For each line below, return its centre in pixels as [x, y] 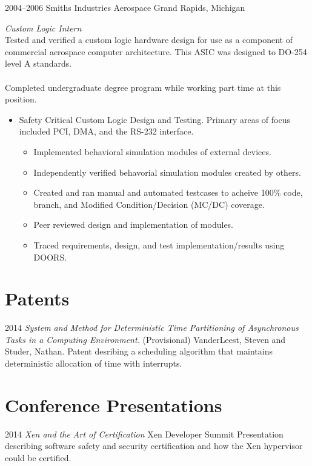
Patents [37, 298]
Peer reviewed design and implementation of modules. [134, 225]
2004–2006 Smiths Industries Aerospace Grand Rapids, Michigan [125, 7]
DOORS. [50, 257]
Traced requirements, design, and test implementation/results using [159, 245]
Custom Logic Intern [43, 28]
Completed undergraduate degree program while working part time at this [143, 87]
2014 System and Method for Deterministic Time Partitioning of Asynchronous [152, 328]
